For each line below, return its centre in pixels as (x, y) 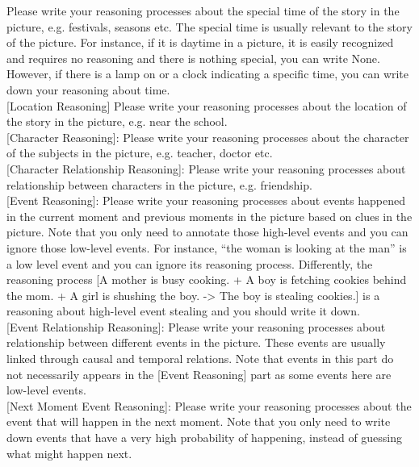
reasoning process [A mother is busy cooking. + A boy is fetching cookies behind (207, 279)
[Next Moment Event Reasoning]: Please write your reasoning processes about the (209, 405)
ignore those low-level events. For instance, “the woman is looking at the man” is (207, 247)
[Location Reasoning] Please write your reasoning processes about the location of (207, 105)
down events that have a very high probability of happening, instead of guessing (205, 438)
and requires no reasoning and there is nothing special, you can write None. (193, 58)
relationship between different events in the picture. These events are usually (196, 342)
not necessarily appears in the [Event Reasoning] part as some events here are (199, 374)
